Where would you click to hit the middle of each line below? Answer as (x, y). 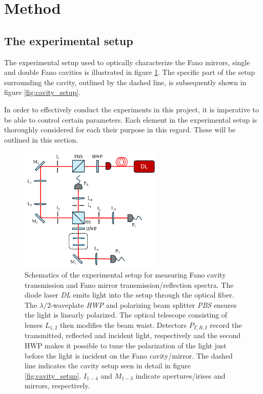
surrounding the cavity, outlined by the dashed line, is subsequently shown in (125, 82)
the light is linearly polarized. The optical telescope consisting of (126, 315)
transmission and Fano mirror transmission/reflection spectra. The (129, 284)
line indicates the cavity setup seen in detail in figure (108, 366)
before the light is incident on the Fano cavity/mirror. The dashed (129, 355)
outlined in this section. (41, 139)
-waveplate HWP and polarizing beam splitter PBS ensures (144, 304)
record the (226, 324)
